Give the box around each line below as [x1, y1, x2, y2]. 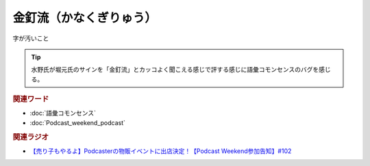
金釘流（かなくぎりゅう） [12, 10, 158, 25]
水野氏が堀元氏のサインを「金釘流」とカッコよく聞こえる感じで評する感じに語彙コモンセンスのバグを [31, 66, 319, 74]
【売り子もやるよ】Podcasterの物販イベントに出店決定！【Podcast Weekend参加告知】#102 [29, 147, 292, 155]
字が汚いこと [12, 34, 49, 42]
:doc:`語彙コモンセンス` [29, 109, 96, 117]
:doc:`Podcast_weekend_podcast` [29, 118, 126, 126]
